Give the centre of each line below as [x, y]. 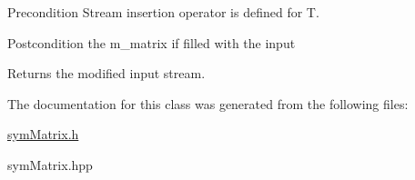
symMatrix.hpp [50, 164]
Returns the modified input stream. [106, 73]
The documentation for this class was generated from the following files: [208, 103]
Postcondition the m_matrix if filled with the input [152, 42]
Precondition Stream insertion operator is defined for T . [163, 12]
